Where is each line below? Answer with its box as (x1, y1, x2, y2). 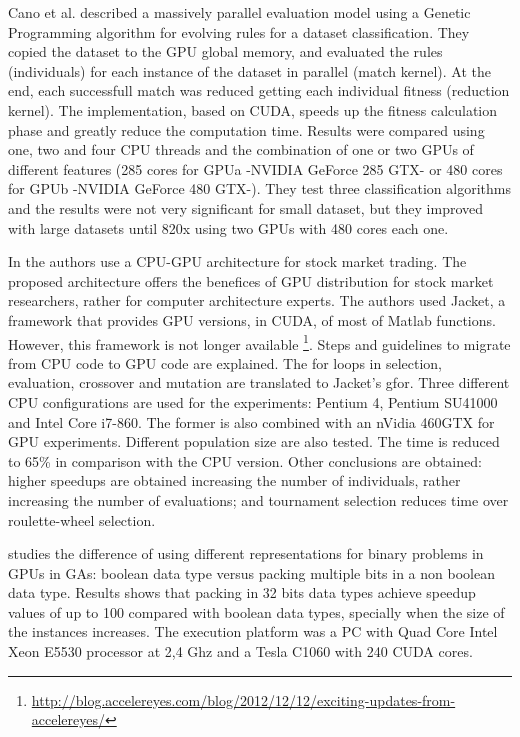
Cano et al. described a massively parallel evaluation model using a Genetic (8, 2, 471, 22)
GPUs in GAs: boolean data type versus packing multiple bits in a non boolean (8, 562, 495, 583)
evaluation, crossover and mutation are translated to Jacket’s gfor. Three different (8, 372, 510, 393)
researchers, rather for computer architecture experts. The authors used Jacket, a (8, 290, 506, 311)
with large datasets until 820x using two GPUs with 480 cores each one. (8, 217, 449, 238)
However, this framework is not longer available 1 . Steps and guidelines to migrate (8, 330, 511, 354)
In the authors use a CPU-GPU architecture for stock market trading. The (8, 251, 467, 272)
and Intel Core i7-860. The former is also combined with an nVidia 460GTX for (8, 411, 495, 432)
